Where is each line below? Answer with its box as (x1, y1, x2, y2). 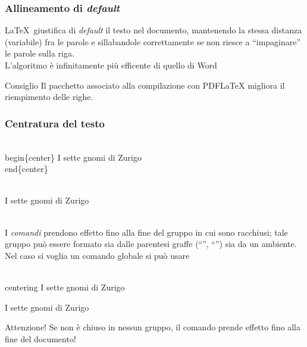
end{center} (5, 162, 48, 175)
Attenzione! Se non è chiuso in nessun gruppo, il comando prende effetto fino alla (5, 321, 300, 333)
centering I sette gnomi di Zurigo (5, 280, 125, 293)
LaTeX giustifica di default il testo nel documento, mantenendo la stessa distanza (5, 24, 302, 36)
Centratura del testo (5, 115, 105, 130)
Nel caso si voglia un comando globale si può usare (5, 249, 190, 261)
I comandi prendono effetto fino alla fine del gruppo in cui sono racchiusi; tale (5, 226, 288, 238)
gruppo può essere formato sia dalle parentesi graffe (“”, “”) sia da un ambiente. (5, 237, 297, 250)
